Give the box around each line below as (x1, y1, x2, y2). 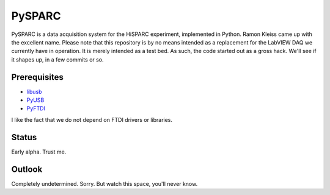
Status (11, 132, 37, 143)
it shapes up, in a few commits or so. (11, 55, 104, 63)
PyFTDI (26, 105, 46, 112)
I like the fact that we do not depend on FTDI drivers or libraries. (11, 116, 173, 123)
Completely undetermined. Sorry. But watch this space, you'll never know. (11, 180, 198, 187)
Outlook (11, 164, 43, 174)
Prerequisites (11, 72, 64, 82)
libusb (26, 88, 42, 95)
